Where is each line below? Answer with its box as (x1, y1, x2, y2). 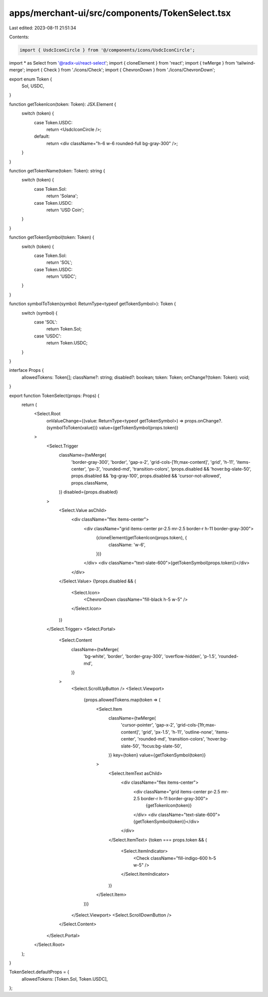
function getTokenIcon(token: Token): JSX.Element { (9, 101, 117, 107)
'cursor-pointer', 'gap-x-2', (121, 722, 176, 728)
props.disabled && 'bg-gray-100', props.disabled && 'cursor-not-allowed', (71, 473, 221, 479)
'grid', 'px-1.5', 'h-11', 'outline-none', (141, 729, 214, 735)
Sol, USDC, (21, 83, 45, 89)
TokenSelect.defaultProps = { (9, 969, 69, 975)
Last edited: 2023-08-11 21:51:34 (9, 25, 76, 31)
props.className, (71, 480, 109, 486)
